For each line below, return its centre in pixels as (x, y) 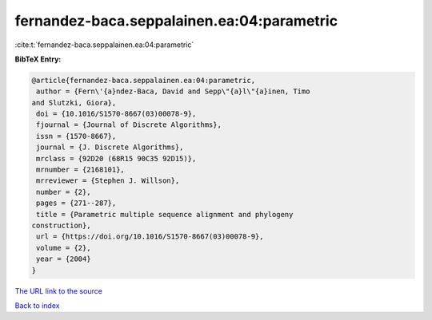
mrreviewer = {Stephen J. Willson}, (108, 181)
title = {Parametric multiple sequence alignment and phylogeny (165, 214)
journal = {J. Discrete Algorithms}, (110, 147)
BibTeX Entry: (38, 59)
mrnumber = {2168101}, (81, 170)
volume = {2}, (64, 248)
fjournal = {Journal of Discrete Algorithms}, (129, 125)
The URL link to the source (59, 290)
